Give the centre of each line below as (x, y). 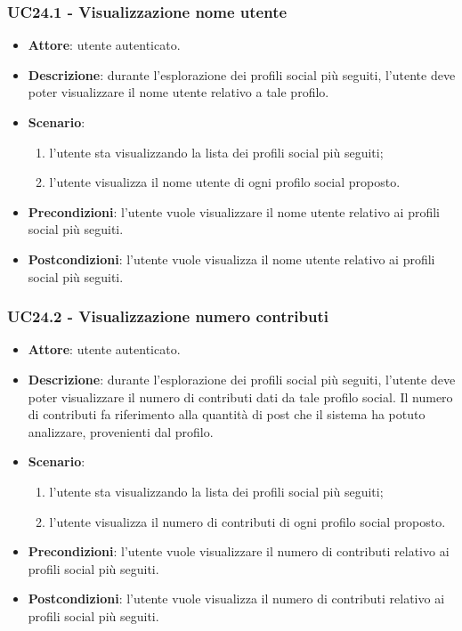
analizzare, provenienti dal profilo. (121, 431)
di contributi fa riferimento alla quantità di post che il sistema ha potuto (227, 414)
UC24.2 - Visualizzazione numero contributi (168, 316)
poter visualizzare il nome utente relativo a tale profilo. (178, 92)
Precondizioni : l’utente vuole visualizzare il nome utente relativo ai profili (234, 211)
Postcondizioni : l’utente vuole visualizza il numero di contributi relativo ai (236, 599)
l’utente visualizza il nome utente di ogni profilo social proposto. (225, 182)
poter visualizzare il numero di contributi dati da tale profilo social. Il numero (240, 396)
